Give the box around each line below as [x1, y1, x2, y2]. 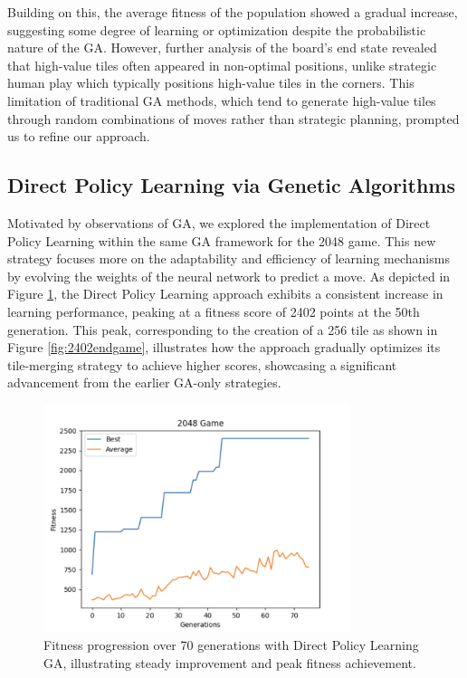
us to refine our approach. [7, 127, 150, 146]
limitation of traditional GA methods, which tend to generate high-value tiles [7, 91, 436, 110]
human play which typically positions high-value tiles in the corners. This [7, 73, 415, 92]
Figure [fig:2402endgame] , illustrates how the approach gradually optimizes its [7, 338, 441, 357]
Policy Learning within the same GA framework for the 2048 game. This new [7, 231, 436, 250]
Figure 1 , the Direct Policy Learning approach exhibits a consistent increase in [7, 284, 443, 303]
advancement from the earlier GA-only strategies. [7, 373, 281, 392]
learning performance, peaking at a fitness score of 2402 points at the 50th [7, 301, 420, 320]
